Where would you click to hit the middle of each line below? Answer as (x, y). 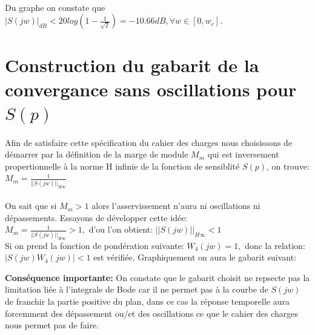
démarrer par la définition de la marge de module (97, 154)
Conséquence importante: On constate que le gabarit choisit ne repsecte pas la (157, 277)
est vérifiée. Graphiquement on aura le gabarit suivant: (195, 257)
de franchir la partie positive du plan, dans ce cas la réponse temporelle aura (147, 301)
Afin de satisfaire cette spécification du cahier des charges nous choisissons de (149, 142)
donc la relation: (275, 245)
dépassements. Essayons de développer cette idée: (96, 217)
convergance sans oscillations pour (151, 89)
